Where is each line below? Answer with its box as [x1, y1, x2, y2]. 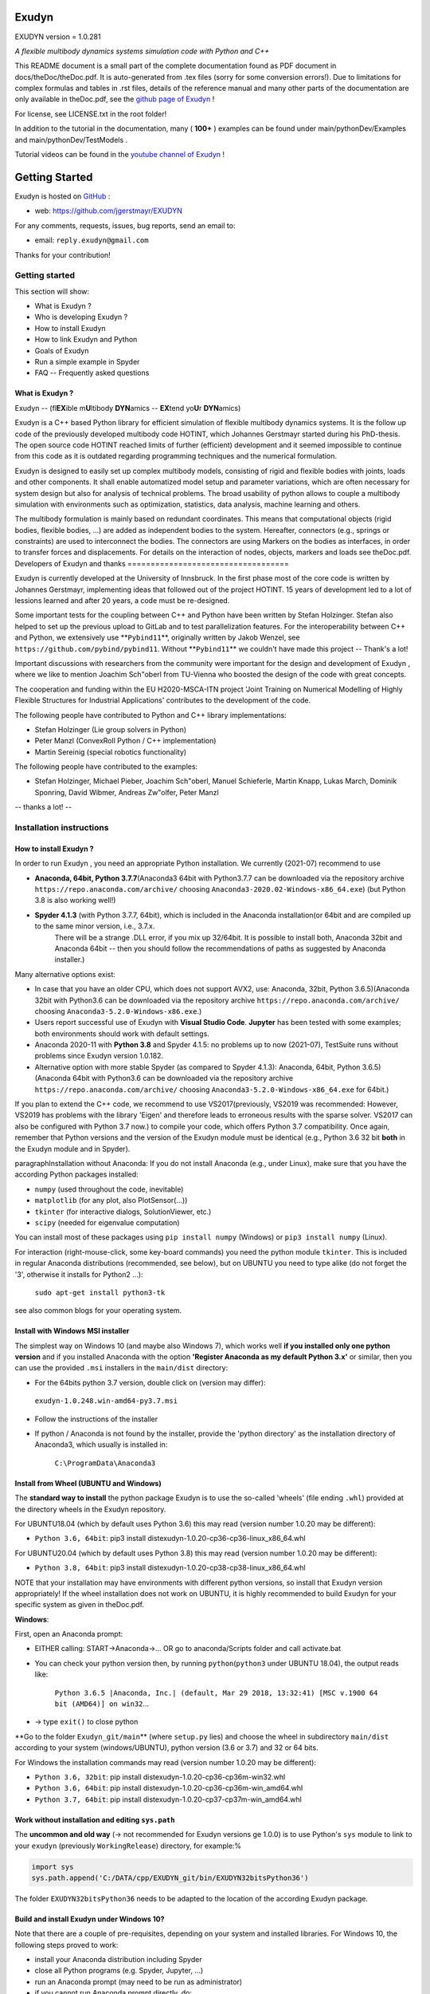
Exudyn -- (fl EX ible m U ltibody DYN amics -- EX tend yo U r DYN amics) [14, 403, 241, 412]
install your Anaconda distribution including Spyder [34, 1955, 202, 1964]
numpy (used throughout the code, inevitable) [34, 1184, 184, 1194]
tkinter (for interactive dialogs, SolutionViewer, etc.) [34, 1207, 212, 1216]
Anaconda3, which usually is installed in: [34, 1440, 168, 1449]
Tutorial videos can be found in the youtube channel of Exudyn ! [14, 150, 225, 160]
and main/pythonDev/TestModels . [14, 135, 128, 144]
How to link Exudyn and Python [34, 335, 138, 345]
